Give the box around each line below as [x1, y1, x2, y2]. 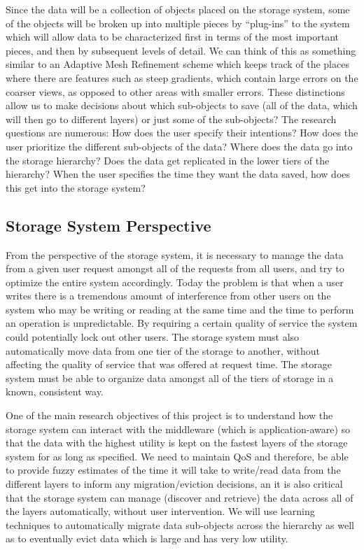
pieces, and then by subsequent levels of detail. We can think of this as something [6, 43, 356, 57]
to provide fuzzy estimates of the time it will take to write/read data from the [6, 463, 341, 477]
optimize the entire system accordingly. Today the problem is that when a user [6, 274, 344, 289]
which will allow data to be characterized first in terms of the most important [6, 29, 339, 44]
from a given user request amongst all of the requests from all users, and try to [6, 261, 344, 276]
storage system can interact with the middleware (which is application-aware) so [6, 421, 351, 436]
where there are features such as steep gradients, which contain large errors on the [6, 70, 358, 85]
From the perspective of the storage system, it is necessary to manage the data [6, 247, 344, 262]
